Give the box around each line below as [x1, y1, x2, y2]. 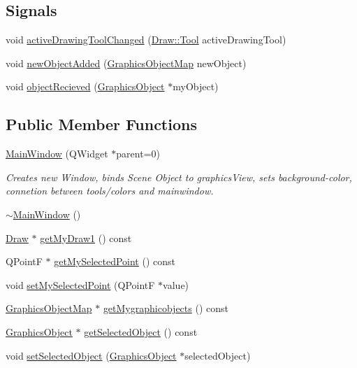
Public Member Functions [6, 113, 197, 135]
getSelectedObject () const [84, 324, 198, 339]
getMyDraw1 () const [40, 230, 132, 245]
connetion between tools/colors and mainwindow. [6, 183, 214, 198]
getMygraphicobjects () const [103, 301, 228, 316]
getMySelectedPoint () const [54, 254, 175, 269]
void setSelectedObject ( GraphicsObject [6, 348, 177, 362]
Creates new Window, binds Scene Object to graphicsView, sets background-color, [6, 169, 352, 184]
